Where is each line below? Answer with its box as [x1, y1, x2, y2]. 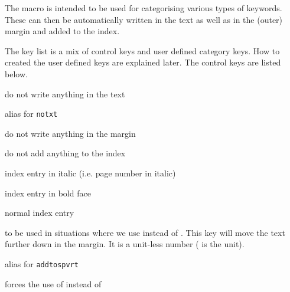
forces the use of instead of [5, 277, 102, 290]
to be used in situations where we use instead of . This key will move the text [5, 226, 285, 238]
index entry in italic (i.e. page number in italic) [5, 167, 176, 179]
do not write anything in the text [5, 87, 125, 100]
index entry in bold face [5, 186, 91, 199]
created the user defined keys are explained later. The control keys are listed [5, 56, 281, 68]
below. [5, 67, 28, 80]
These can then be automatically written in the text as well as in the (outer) [5, 13, 283, 25]
